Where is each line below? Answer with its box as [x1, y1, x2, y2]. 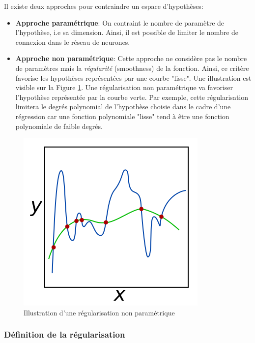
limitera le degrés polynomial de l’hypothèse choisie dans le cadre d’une [15, 101, 231, 112]
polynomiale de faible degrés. [15, 121, 103, 131]
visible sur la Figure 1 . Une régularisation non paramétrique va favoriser [15, 82, 233, 93]
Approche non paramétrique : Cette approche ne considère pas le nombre [15, 53, 247, 63]
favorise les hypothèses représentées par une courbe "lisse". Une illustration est [15, 72, 252, 83]
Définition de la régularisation [4, 328, 125, 341]
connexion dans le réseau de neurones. [15, 36, 130, 47]
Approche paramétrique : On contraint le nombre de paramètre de [15, 17, 225, 28]
